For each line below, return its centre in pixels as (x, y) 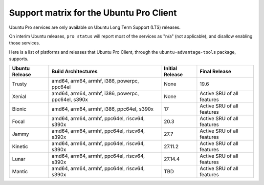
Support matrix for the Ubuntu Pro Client (93, 13)
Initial (171, 68)
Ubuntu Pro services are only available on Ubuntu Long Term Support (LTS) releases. (95, 27)
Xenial (19, 96)
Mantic (20, 171)
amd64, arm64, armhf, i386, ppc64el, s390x (103, 109)
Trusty (19, 84)
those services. (24, 43)
